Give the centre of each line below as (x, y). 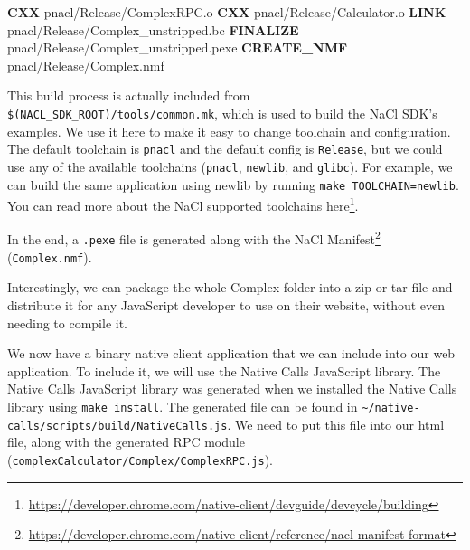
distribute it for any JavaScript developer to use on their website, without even (226, 305)
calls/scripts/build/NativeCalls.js (117, 426)
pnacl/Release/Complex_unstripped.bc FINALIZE (153, 29)
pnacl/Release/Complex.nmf (86, 65)
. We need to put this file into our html (336, 424)
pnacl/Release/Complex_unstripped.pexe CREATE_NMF (178, 47)
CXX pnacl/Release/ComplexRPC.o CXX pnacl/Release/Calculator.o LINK (227, 12)
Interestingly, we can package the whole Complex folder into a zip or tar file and (230, 287)
